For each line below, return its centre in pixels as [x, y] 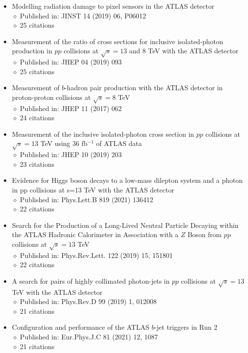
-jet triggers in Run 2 [186, 327]
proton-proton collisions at [51, 97]
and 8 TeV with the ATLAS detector [184, 51]
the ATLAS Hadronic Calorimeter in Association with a [95, 234]
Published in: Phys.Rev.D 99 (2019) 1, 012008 [88, 301]
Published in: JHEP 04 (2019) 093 [71, 62]
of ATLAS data [119, 143]
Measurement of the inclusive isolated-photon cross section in [103, 134]
